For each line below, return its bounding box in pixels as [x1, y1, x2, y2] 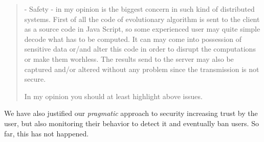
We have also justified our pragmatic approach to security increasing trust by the [4, 108, 258, 119]
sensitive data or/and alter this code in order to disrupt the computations [24, 43, 256, 54]
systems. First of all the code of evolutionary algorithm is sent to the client [24, 13, 260, 24]
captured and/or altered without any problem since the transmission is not [24, 63, 259, 74]
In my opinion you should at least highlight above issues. [24, 90, 203, 101]
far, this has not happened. [4, 128, 89, 138]
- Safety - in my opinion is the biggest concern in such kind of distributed [24, 4, 255, 14]
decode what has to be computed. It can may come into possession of [24, 33, 242, 44]
